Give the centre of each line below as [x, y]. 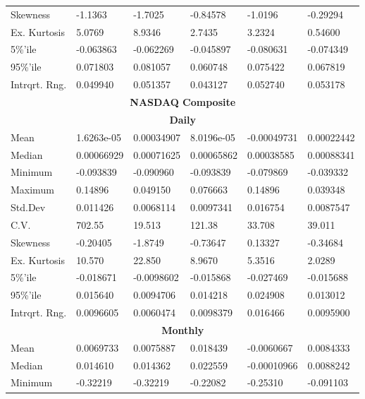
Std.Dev [28, 207]
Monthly [183, 329]
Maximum [32, 190]
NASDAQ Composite [183, 101]
